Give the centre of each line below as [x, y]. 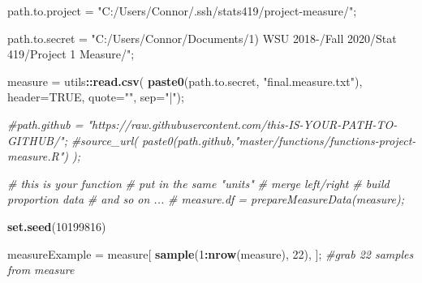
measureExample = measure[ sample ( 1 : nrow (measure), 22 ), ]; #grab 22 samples [211, 253]
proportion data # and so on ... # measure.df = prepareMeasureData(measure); [206, 199]
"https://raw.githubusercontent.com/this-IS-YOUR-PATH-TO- [242, 124]
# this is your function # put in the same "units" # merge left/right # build [198, 183]
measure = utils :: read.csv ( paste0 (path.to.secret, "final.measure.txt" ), [185, 81]
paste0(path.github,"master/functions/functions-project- [279, 140]
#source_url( [105, 140]
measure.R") [38, 156]
